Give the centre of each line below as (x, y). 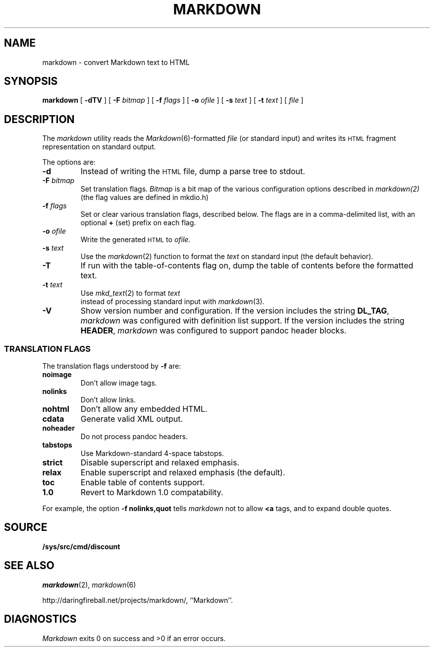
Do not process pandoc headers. (134, 437)
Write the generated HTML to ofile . (136, 240)
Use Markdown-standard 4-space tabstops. (152, 454)
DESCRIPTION (39, 119)
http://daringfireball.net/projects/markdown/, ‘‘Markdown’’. (137, 600)
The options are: (69, 162)
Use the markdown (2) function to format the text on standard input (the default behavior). (227, 257)
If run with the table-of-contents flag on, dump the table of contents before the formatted (247, 266)
